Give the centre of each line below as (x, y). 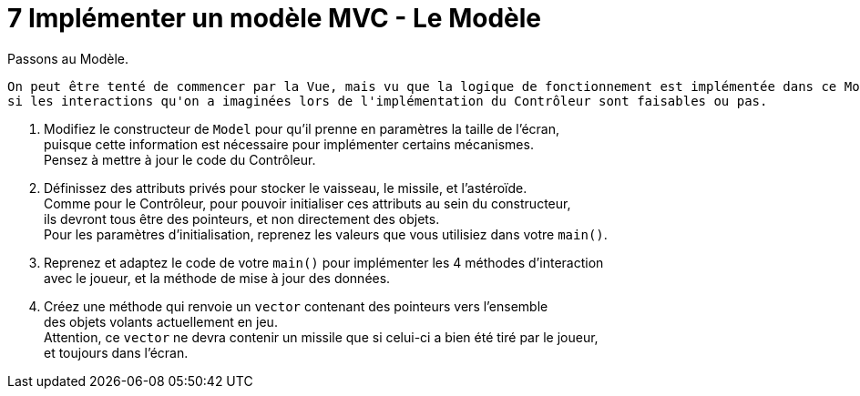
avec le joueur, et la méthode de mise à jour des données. (217, 278)
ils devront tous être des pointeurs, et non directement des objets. (242, 218)
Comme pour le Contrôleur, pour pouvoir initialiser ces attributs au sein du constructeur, (307, 203)
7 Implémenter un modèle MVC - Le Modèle (274, 18)
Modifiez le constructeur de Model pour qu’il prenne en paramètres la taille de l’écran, (302, 128)
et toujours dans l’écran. (116, 352)
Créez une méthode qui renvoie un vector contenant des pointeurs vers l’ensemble (296, 306)
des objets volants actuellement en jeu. (161, 321)
